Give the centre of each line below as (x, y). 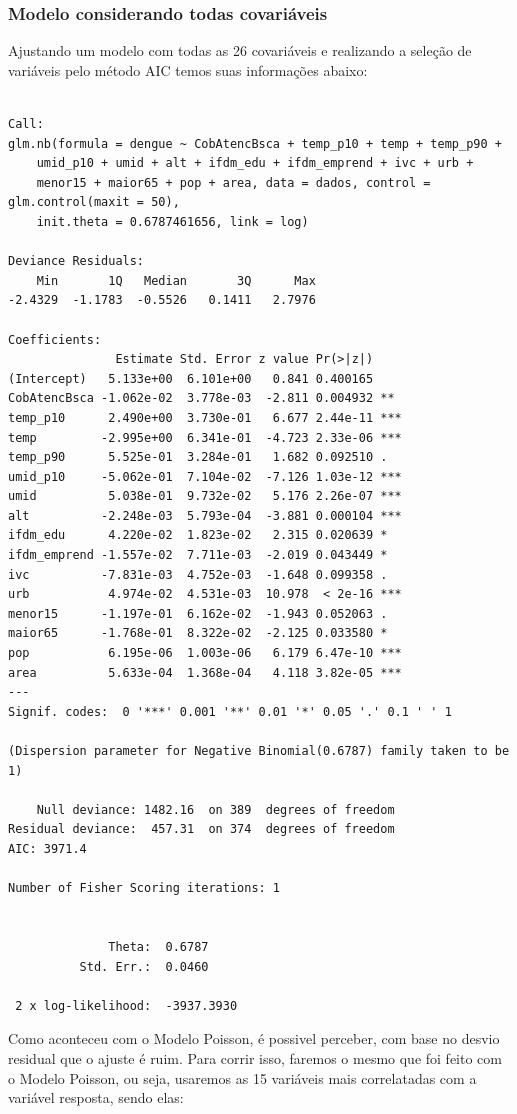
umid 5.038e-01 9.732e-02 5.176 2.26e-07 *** (205, 496)
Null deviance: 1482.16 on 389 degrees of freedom (215, 809)
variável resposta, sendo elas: (96, 1097)
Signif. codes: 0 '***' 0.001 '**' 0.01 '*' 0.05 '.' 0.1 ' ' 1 (230, 711)
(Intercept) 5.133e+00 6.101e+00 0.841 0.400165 (191, 378)
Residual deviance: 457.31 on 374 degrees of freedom (201, 829)
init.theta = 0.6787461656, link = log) (172, 221)
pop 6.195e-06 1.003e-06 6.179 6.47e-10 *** (205, 653)
